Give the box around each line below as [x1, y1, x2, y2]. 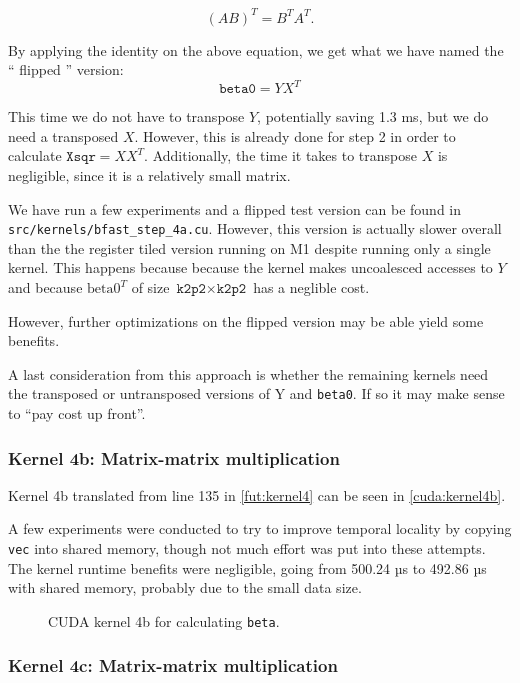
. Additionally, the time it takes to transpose [144, 145, 417, 166]
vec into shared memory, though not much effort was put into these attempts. [8, 538, 486, 559]
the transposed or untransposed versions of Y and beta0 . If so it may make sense [8, 383, 505, 404]
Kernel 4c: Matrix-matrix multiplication [8, 653, 338, 678]
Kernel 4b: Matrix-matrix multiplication [8, 445, 340, 470]
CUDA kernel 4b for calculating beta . [48, 610, 280, 631]
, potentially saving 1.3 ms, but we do [257, 106, 489, 127]
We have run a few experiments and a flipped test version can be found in [8, 198, 462, 219]
